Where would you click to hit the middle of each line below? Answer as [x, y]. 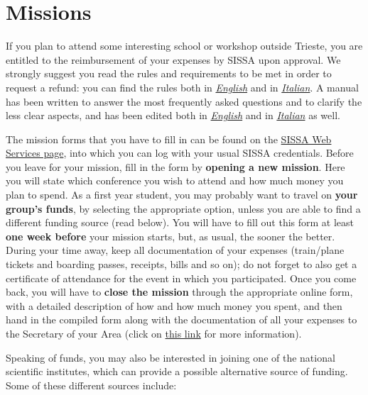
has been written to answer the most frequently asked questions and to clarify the [184, 101]
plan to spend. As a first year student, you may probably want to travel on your [182, 195]
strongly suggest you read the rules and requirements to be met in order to [169, 73]
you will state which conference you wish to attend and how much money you [175, 180]
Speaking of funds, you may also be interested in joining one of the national [171, 357]
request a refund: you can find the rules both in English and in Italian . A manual [182, 87]
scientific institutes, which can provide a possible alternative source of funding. [177, 371]
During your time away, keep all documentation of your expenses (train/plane [175, 250]
